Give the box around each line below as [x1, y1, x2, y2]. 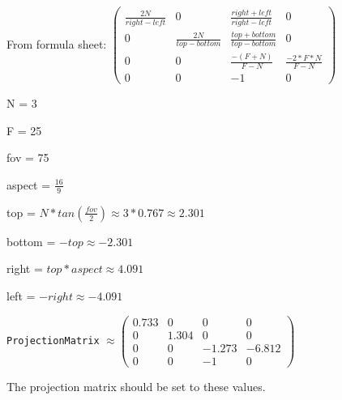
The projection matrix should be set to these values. [6, 377, 266, 394]
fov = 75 [6, 149, 49, 166]
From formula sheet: [6, 35, 107, 52]
